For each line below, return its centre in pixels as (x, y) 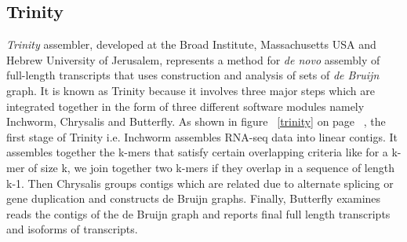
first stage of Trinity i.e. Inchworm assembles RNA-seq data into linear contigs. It (202, 136)
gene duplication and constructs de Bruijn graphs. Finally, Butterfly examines (194, 198)
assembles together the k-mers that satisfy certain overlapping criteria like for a (197, 152)
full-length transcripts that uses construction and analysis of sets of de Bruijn (193, 75)
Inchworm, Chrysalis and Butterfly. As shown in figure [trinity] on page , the (196, 121)
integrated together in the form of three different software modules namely (185, 106)
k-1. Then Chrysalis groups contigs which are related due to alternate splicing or (200, 183)
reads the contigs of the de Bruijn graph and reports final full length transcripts (198, 213)
